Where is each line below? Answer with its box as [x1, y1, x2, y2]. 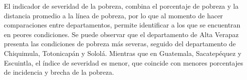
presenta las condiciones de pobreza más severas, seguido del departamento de [4, 39, 236, 49]
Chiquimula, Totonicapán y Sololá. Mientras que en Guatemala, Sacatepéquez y [4, 48, 242, 58]
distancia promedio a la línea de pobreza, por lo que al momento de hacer [4, 10, 223, 20]
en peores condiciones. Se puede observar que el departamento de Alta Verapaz [4, 29, 239, 39]
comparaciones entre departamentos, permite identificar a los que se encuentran [4, 20, 241, 30]
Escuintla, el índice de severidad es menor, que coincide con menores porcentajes [4, 57, 244, 67]
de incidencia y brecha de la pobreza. [4, 67, 114, 77]
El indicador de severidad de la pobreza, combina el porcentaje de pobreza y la [4, 1, 239, 11]
